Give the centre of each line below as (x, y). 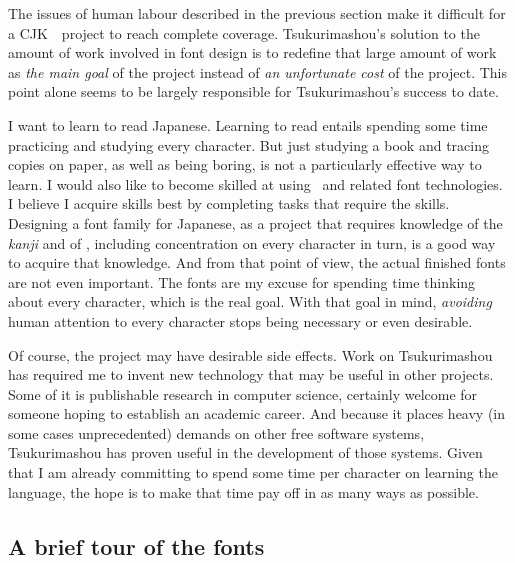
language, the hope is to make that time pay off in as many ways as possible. (243, 491)
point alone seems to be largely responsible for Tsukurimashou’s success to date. (253, 91)
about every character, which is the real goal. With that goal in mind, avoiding (250, 301)
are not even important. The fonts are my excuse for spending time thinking (242, 281)
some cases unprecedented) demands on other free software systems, (216, 432)
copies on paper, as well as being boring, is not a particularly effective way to (245, 164)
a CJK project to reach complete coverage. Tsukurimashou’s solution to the (244, 32)
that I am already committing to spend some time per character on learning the (253, 472)
